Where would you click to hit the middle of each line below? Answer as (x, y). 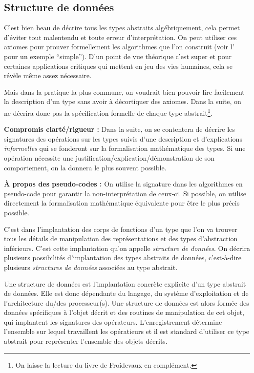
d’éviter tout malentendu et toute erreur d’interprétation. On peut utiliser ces (120, 37)
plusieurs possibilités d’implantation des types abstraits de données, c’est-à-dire (123, 258)
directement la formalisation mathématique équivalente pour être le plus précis (122, 203)
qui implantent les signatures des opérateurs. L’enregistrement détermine (113, 321)
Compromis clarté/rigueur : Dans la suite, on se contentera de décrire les (119, 129)
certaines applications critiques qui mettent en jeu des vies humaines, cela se (118, 66)
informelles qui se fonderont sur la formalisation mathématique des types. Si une (125, 148)
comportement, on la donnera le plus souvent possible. (85, 167)
